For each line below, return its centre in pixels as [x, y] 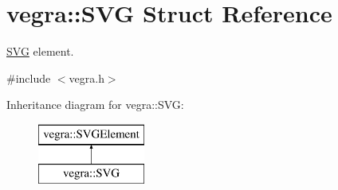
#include [29, 78]
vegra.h [86, 78]
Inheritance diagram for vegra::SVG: [95, 105]
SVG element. [40, 51]
